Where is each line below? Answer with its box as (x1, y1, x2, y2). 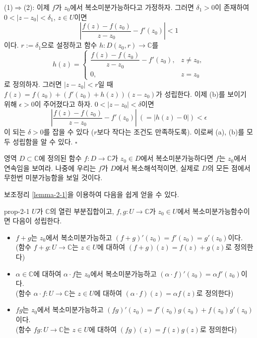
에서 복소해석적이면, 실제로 (116, 162, 199, 173)
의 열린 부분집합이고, (50, 205, 114, 216)
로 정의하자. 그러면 (4, 79, 62, 89)
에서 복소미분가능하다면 (140, 153, 213, 163)
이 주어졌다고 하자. (34, 98, 93, 109)
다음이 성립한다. (12, 215, 62, 226)
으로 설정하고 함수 (41, 40, 97, 50)
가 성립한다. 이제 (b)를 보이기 (156, 88, 247, 99)
